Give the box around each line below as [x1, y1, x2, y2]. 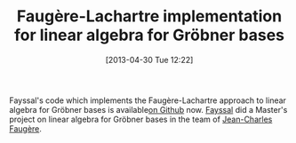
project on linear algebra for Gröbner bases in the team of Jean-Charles [9, 114, 273, 124]
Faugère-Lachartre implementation [16, 6, 283, 27]
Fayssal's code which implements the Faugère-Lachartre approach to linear [9, 95, 287, 106]
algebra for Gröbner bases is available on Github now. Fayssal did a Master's [9, 104, 288, 115]
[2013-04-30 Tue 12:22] [105, 54, 194, 65]
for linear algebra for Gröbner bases [13, 25, 285, 45]
